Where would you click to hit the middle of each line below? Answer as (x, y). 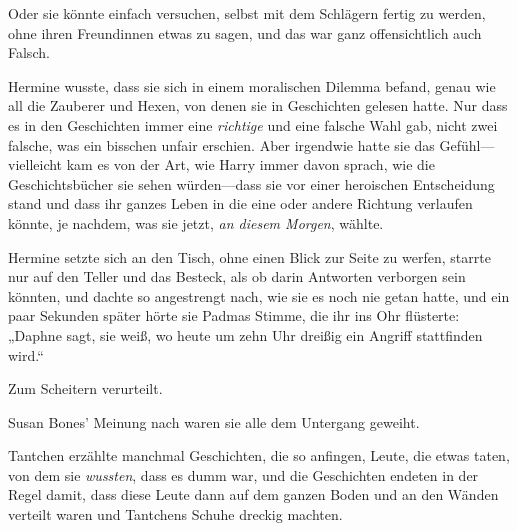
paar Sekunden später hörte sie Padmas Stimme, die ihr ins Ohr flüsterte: (234, 315)
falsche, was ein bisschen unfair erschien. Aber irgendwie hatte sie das (221, 144)
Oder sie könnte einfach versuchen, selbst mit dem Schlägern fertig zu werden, (247, 13)
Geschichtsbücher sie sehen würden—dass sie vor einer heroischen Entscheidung (251, 183)
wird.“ (26, 354)
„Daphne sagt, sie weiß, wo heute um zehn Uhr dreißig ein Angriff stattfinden (245, 334)
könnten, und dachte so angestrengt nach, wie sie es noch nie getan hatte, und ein (259, 295)
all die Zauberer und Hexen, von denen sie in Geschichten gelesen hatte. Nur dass (258, 105)
